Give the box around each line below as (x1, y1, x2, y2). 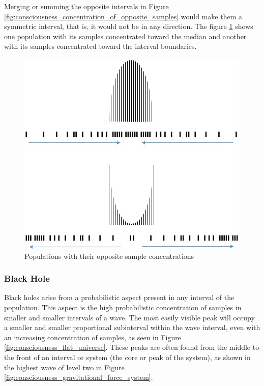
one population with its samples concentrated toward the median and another (4, 31, 247, 41)
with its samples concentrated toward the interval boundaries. (4, 41, 197, 51)
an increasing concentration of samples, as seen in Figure (4, 332, 181, 342)
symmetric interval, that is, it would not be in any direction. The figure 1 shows (4, 21, 253, 32)
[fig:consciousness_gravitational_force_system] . (4, 372, 153, 382)
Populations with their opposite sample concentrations (24, 250, 194, 261)
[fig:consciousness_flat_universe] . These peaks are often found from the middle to (4, 342, 259, 352)
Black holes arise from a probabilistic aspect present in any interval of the (4, 292, 234, 303)
